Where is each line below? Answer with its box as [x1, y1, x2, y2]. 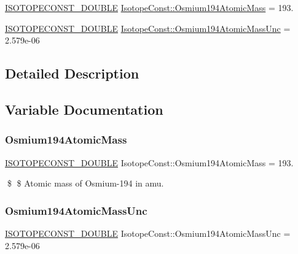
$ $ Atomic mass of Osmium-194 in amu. [7, 177, 164, 190]
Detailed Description [5, 64, 139, 83]
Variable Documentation [5, 99, 163, 118]
